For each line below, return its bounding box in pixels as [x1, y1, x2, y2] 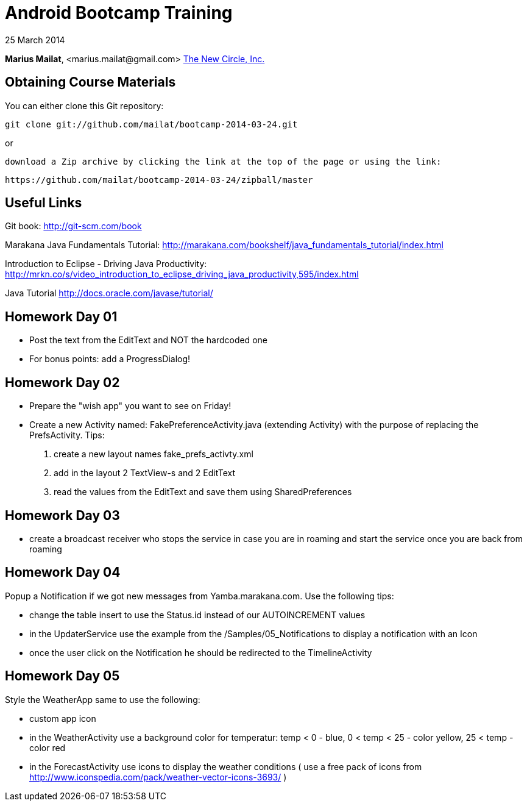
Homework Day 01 [5, 308, 118, 324]
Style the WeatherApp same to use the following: [5, 694, 200, 705]
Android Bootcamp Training [5, 2, 233, 23]
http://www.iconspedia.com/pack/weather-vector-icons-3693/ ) [29, 771, 287, 782]
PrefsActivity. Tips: [29, 430, 105, 441]
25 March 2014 [5, 34, 65, 45]
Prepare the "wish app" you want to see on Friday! [29, 401, 232, 412]
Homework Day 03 [5, 507, 120, 523]
